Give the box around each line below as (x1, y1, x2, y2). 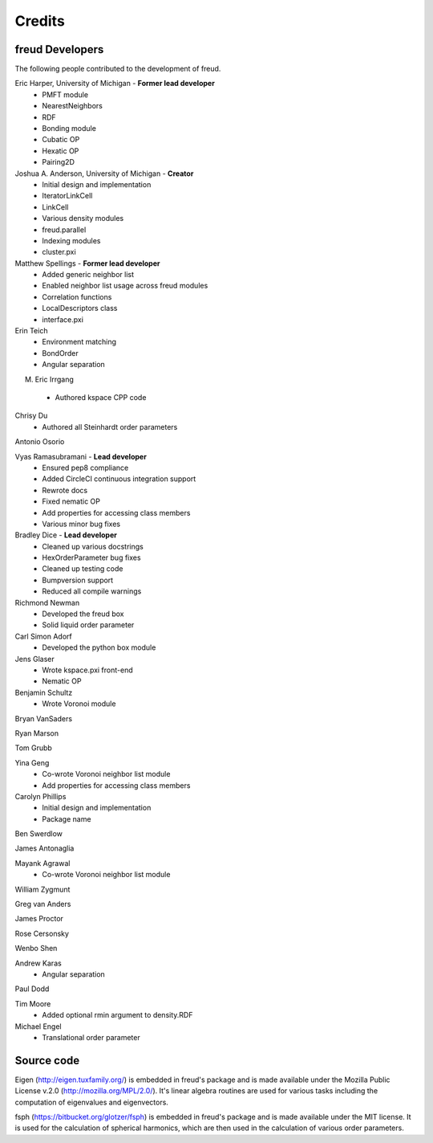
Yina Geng (14, 757, 50, 767)
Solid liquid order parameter (42, 620, 135, 630)
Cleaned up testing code (42, 564, 123, 574)
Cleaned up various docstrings (42, 541, 144, 551)
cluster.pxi (42, 247, 76, 257)
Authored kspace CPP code (55, 393, 147, 402)
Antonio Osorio (14, 437, 65, 447)
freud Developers (14, 43, 104, 56)
